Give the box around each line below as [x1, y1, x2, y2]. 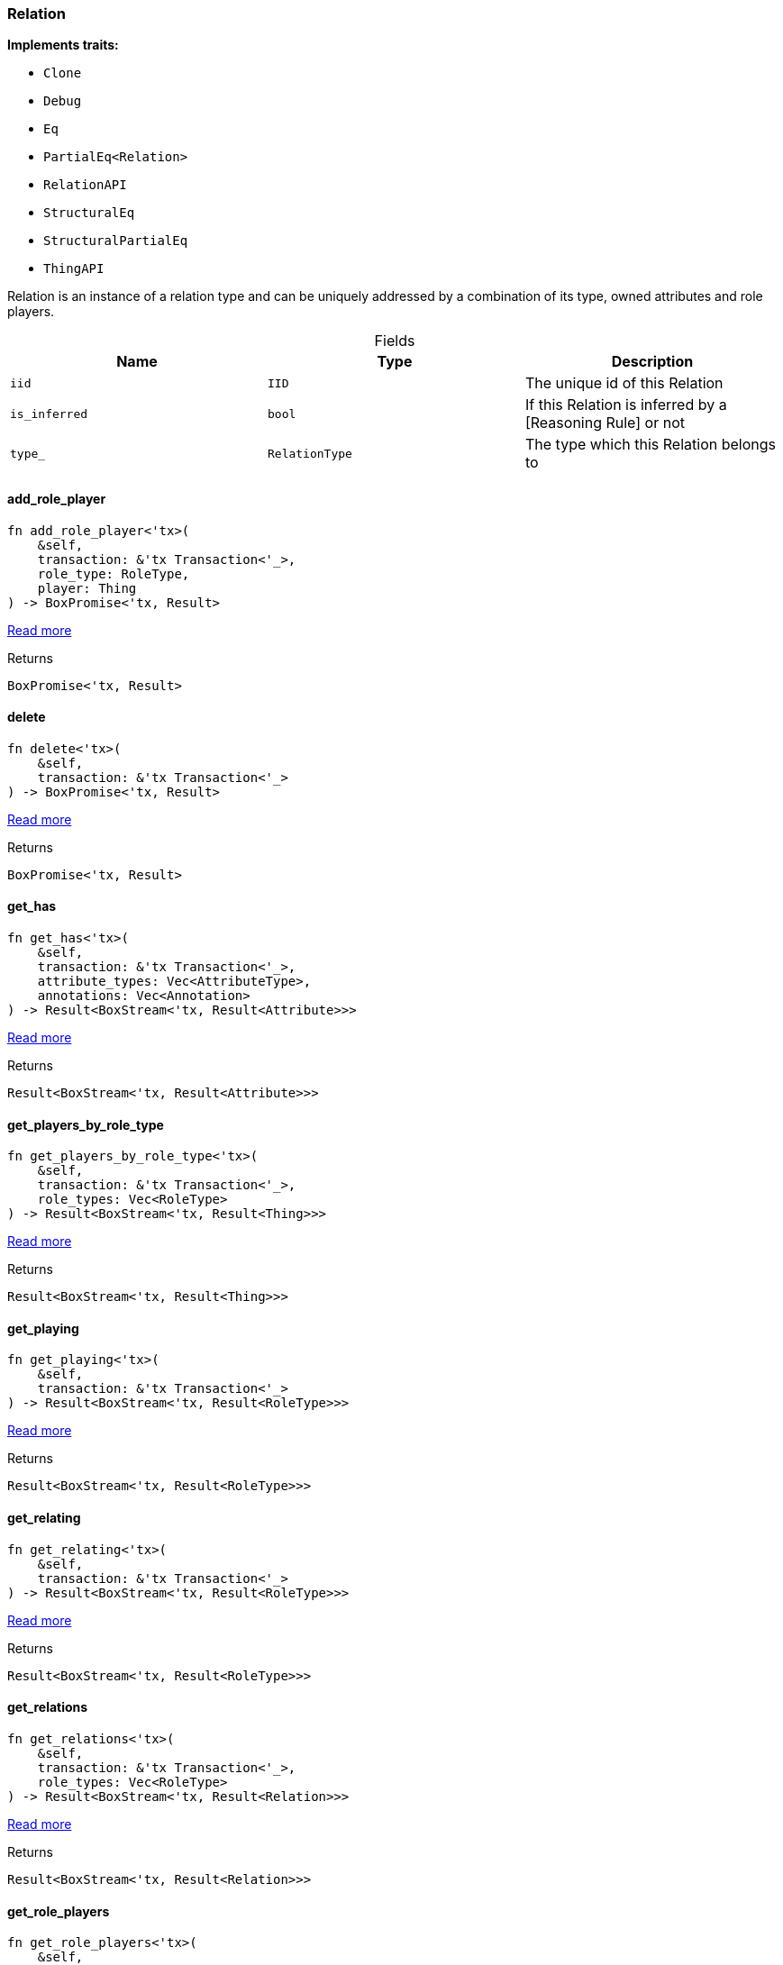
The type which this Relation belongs [524, 435, 777, 454]
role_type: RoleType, [37, 566, 190, 581]
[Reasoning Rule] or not [524, 414, 685, 432]
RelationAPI [43, 177, 127, 193]
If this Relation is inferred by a [524, 396, 727, 414]
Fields [374, 332, 415, 350]
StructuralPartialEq [43, 233, 188, 249]
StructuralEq [43, 205, 135, 221]
